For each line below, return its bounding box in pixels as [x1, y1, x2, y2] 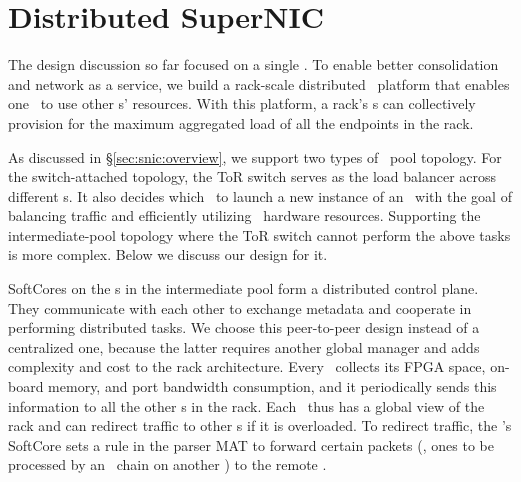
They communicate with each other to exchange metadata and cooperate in [8, 297, 472, 318]
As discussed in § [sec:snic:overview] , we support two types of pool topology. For [8, 146, 502, 167]
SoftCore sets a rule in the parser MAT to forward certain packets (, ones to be [8, 434, 494, 455]
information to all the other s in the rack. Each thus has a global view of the [8, 395, 485, 416]
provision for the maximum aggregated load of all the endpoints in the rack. [8, 112, 474, 133]
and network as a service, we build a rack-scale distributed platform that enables [8, 73, 510, 94]
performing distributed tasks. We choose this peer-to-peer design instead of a [8, 317, 480, 338]
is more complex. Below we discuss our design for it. [8, 244, 328, 265]
